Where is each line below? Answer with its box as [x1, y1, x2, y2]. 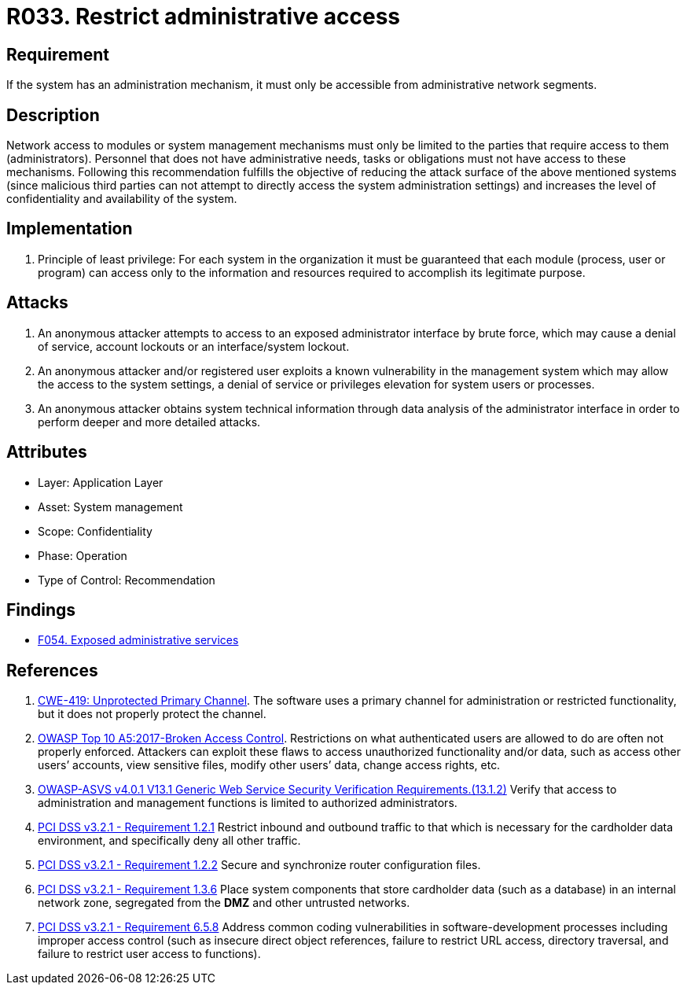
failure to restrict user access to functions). [38, 947, 261, 961]
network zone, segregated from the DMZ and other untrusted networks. [38, 896, 410, 910]
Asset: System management [38, 499, 183, 514]
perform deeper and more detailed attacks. [38, 414, 261, 429]
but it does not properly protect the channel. [38, 707, 266, 721]
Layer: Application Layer [38, 475, 163, 489]
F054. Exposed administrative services [38, 633, 239, 647]
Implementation [6, 219, 133, 239]
